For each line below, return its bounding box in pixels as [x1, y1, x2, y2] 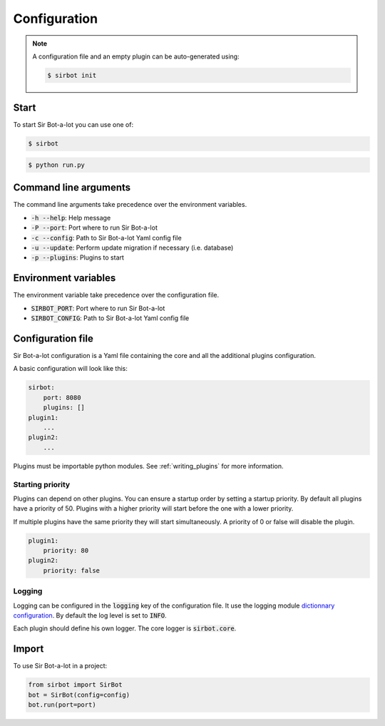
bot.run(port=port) [28, 701, 96, 709]
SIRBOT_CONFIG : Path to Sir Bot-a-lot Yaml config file [31, 314, 190, 322]
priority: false [43, 566, 100, 574]
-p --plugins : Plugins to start [31, 253, 125, 262]
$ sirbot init [47, 71, 97, 79]
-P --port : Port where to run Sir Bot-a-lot [31, 223, 158, 232]
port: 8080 [43, 393, 81, 402]
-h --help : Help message [31, 213, 111, 222]
